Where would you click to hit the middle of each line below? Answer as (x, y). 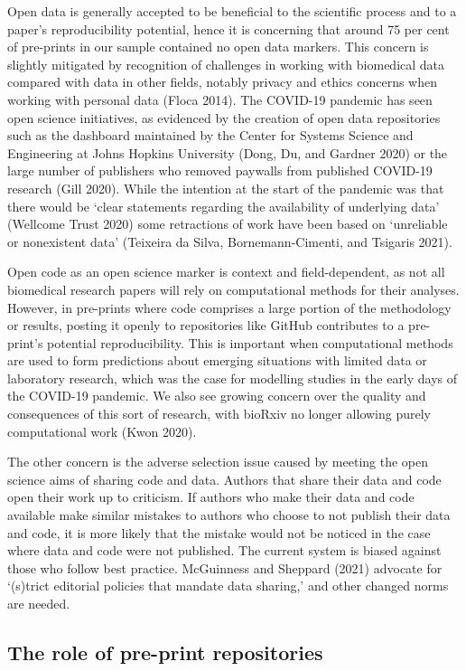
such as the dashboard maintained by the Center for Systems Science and (210, 135)
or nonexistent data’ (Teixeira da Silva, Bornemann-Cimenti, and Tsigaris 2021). (230, 241)
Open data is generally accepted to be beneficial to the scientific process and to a (232, 11)
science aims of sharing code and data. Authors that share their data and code (224, 479)
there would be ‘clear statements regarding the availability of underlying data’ (224, 206)
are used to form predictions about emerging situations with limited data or (217, 360)
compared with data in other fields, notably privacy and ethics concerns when (223, 82)
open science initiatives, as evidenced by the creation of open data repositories (224, 117)
